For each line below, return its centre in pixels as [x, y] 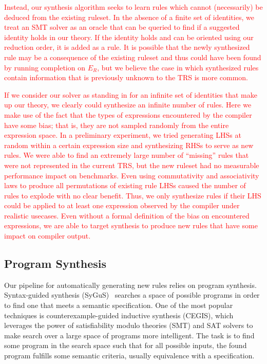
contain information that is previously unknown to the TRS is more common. [126, 77]
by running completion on [45, 67]
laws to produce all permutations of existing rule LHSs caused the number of [125, 185]
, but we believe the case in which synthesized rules [178, 67]
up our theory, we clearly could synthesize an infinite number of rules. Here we [128, 105]
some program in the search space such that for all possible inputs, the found [126, 345]
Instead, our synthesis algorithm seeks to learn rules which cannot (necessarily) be [133, 7]
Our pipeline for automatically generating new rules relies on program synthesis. [130, 285]
